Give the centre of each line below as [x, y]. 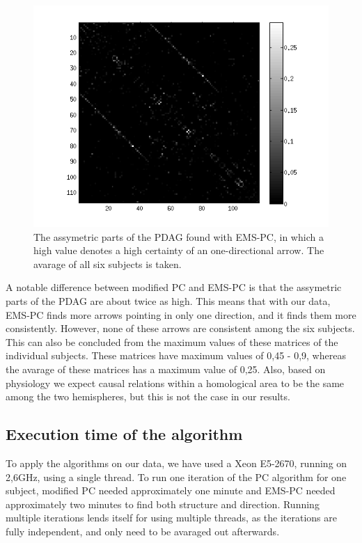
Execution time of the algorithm [124, 434]
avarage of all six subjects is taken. [108, 263]
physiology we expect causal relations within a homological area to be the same [175, 383]
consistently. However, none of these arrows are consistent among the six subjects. [180, 328]
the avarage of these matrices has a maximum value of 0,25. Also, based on [166, 369]
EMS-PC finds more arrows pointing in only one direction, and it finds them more [181, 314]
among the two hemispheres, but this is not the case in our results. [148, 396]
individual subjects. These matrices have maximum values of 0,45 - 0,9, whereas [176, 355]
